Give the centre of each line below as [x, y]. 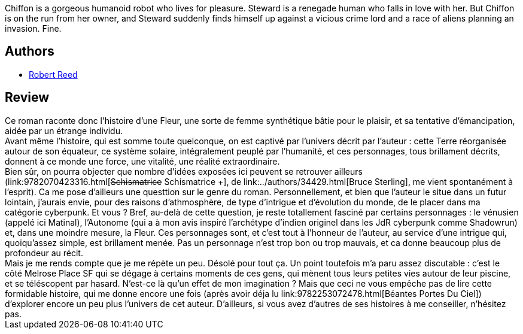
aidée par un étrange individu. [64, 130]
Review [27, 98]
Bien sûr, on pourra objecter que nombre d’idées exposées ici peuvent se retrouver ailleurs [184, 171]
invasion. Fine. [33, 28]
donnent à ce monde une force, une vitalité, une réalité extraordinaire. [142, 161]
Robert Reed [53, 74]
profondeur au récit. [44, 253]
